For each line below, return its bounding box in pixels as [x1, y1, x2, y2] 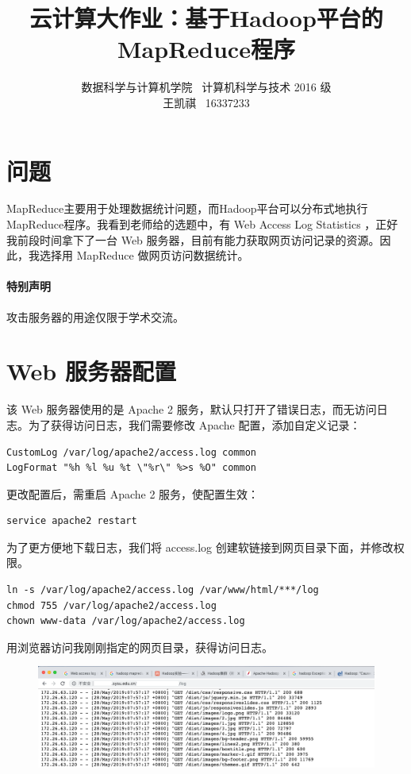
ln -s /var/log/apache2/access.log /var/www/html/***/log [6, 584, 319, 596]
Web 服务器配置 [6, 355, 176, 387]
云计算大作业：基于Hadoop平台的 [29, 2, 383, 34]
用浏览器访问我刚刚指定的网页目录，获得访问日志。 [6, 638, 273, 655]
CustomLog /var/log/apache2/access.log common [6, 446, 256, 458]
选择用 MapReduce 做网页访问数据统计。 [39, 247, 249, 264]
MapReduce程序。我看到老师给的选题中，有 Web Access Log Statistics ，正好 [6, 216, 398, 233]
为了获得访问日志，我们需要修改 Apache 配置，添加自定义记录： [28, 416, 361, 433]
